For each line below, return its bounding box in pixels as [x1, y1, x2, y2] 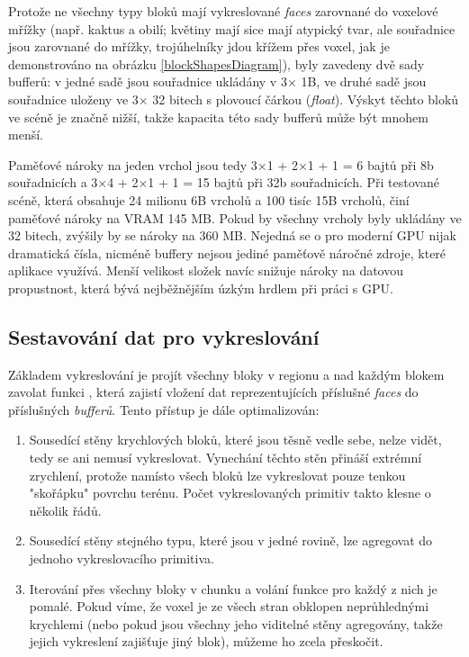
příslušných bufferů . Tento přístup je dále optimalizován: [8, 400, 320, 418]
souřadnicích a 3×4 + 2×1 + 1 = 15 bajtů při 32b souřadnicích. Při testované [8, 173, 439, 192]
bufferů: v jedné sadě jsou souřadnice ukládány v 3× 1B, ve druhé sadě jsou [8, 72, 427, 91]
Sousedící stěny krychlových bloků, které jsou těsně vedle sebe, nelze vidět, [29, 430, 442, 449]
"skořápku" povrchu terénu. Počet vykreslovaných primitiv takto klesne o [29, 483, 431, 502]
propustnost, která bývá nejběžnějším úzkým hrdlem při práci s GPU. [8, 278, 393, 297]
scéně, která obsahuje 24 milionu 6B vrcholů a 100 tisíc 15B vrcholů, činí [8, 190, 410, 209]
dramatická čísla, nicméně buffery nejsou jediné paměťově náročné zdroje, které [8, 243, 446, 262]
